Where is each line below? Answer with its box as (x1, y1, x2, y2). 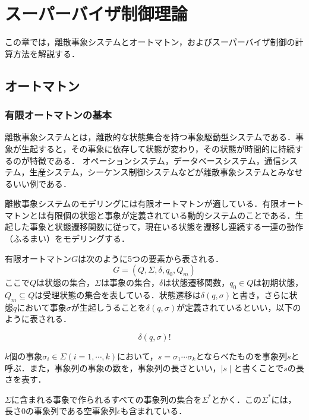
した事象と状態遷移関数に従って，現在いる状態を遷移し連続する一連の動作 (12, 220, 304, 233)
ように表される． (5, 312, 71, 325)
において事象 (17, 301, 67, 313)
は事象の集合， (101, 276, 159, 289)
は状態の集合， (36, 276, 95, 289)
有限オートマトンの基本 (5, 108, 112, 122)
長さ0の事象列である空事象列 (5, 405, 117, 417)
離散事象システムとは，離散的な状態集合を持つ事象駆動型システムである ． (5, 131, 296, 143)
